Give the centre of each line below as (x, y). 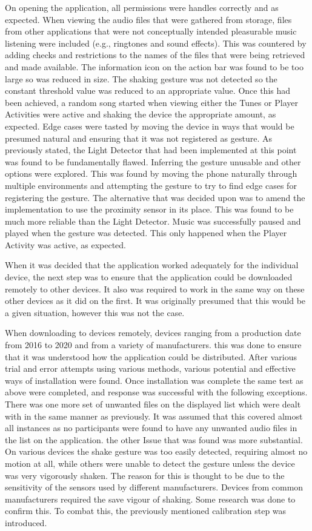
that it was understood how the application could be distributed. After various (151, 356)
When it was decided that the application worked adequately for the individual (152, 265)
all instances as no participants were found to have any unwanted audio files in (151, 428)
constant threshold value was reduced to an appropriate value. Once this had (148, 91)
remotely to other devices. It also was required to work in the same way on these (155, 289)
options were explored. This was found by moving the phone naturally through (151, 173)
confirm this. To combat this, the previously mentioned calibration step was (146, 511)
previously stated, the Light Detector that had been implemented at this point (151, 150)
